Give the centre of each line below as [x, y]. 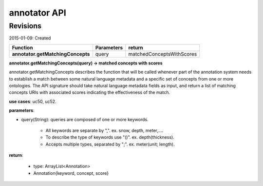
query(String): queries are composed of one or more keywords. [85, 119]
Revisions [25, 26]
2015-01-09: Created [30, 38]
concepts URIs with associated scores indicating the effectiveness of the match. [90, 92]
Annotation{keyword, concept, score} [71, 173]
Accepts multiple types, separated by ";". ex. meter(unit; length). [110, 144]
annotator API [38, 13]
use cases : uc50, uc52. [33, 101]
